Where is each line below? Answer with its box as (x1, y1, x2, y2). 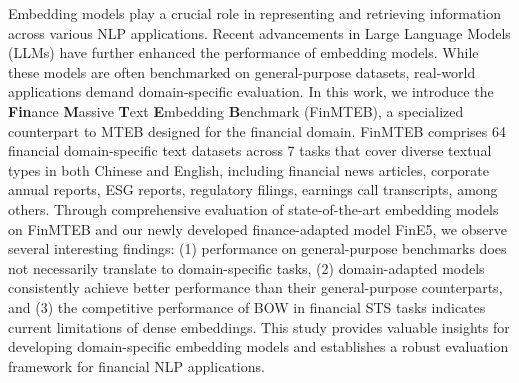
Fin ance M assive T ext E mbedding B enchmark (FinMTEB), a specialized (8, 100, 464, 121)
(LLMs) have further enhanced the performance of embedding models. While (8, 42, 479, 63)
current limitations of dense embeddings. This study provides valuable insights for (8, 316, 510, 337)
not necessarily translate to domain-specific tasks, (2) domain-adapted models (8, 257, 485, 278)
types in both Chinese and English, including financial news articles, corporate (8, 159, 490, 180)
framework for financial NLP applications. (8, 355, 265, 376)
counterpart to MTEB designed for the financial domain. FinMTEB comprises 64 (8, 120, 506, 141)
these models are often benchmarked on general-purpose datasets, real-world (8, 61, 476, 82)
